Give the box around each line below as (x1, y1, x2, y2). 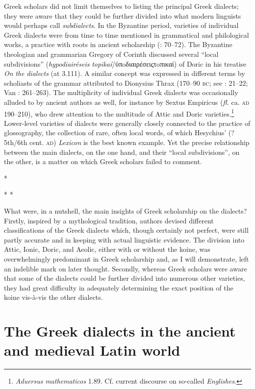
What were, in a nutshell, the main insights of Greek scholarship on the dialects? (4, 205, 247, 216)
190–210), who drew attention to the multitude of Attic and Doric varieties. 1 (4, 107, 234, 119)
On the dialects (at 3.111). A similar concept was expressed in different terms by (4, 68, 245, 78)
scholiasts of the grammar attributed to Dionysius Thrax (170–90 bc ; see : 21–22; (4, 77, 248, 88)
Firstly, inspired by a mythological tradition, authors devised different (4, 215, 214, 225)
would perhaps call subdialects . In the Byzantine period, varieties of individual (4, 20, 239, 30)
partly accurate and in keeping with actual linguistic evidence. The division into (4, 234, 245, 244)
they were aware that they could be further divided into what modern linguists (4, 10, 241, 21)
